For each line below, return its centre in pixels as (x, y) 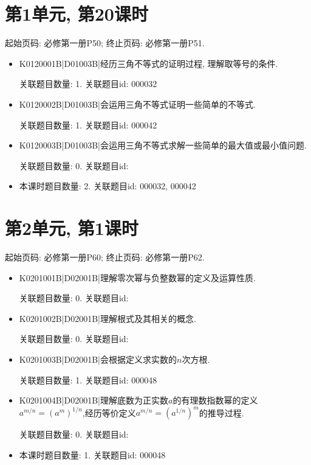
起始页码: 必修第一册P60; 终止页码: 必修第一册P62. (105, 257)
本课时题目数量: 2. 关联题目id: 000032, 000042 (108, 186)
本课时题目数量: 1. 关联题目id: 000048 (92, 454)
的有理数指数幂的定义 (215, 400)
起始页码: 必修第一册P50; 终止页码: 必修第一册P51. (105, 43)
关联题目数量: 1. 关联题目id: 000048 (88, 379)
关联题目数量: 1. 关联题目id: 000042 (88, 124)
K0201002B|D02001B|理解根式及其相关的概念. (108, 318)
